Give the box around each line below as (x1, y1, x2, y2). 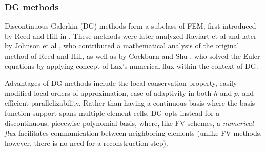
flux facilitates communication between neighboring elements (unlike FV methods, (5, 128, 262, 138)
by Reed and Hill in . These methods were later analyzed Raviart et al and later (5, 30, 257, 41)
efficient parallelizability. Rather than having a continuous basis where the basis (5, 97, 255, 108)
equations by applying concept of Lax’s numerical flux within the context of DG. (5, 60, 258, 71)
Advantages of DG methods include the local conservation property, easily (5, 78, 237, 88)
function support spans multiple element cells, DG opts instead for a (5, 107, 220, 118)
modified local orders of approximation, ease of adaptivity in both (5, 87, 212, 98)
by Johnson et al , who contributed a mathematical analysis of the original (5, 40, 239, 51)
